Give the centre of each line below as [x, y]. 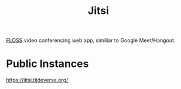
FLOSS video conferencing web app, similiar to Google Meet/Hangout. [91, 40]
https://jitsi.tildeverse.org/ [37, 80]
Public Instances [47, 64]
